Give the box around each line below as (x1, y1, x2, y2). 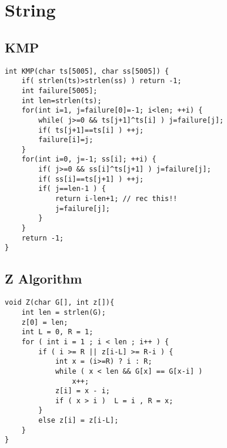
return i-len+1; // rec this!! (55, 195, 178, 203)
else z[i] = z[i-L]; (38, 416, 119, 425)
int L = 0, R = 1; (21, 328, 94, 337)
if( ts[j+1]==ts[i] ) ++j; (38, 126, 144, 134)
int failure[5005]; (21, 86, 98, 95)
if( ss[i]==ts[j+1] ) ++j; (38, 174, 144, 183)
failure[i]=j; (38, 136, 94, 144)
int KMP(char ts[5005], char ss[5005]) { (5, 67, 169, 75)
